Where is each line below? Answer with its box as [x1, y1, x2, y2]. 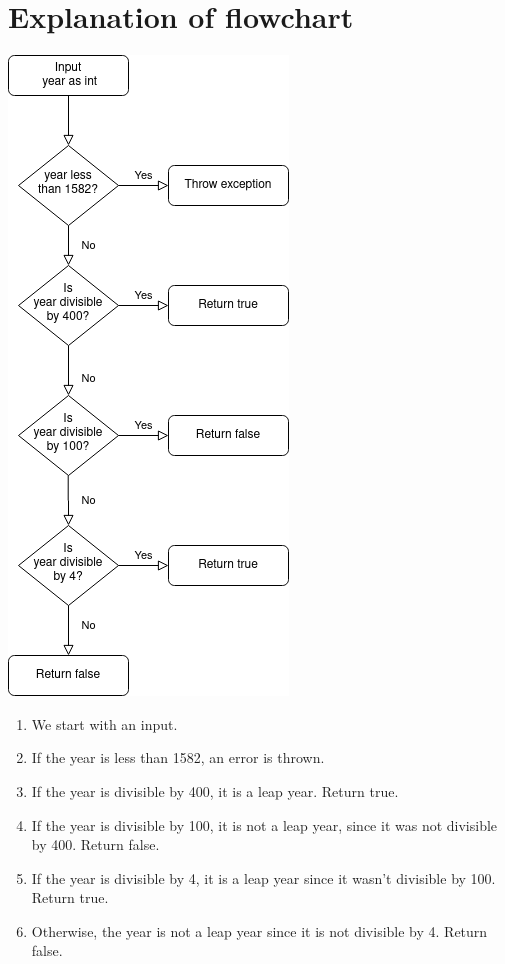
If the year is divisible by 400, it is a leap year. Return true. [31, 780, 399, 801]
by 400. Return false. [31, 834, 160, 855]
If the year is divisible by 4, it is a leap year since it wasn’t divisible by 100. [31, 867, 496, 888]
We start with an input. [31, 713, 178, 734]
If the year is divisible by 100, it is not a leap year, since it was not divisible [31, 814, 498, 835]
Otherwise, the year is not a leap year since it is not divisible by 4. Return [31, 920, 488, 941]
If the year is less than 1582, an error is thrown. [31, 747, 325, 768]
